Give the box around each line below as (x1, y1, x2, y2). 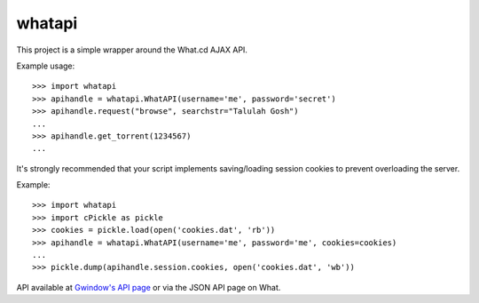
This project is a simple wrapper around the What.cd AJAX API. (16, 44, 248, 55)
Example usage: (16, 60, 75, 71)
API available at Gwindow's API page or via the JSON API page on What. (16, 282, 281, 292)
